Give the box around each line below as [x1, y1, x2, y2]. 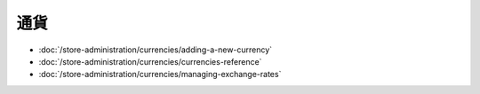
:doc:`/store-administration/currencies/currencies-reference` [38, 56, 262, 67]
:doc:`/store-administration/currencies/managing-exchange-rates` [38, 69, 282, 80]
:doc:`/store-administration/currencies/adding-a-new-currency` [38, 44, 273, 55]
